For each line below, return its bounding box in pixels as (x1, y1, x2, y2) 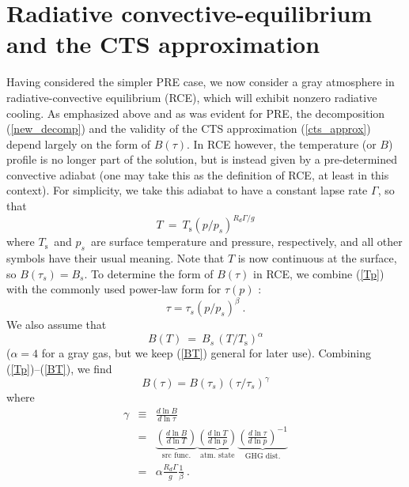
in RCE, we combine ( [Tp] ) (253, 265, 384, 281)
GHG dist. (244, 452, 281, 461)
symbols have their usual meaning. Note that (6, 249, 225, 266)
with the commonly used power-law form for (6, 281, 222, 297)
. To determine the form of (84, 265, 214, 281)
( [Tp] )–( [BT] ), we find (6, 360, 112, 376)
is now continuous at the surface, (237, 249, 397, 266)
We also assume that (6, 316, 107, 333)
